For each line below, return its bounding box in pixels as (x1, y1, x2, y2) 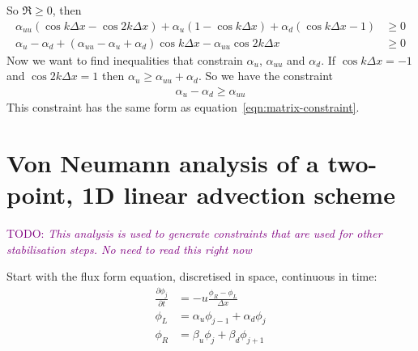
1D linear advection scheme (81, 178, 395, 211)
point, (6, 178, 74, 211)
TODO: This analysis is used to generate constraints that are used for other (6, 225, 382, 242)
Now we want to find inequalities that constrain (6, 51, 243, 68)
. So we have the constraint (198, 67, 334, 84)
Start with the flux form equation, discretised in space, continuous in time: (6, 268, 377, 285)
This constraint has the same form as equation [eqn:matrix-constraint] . (6, 99, 360, 116)
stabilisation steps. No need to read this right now (6, 240, 252, 257)
